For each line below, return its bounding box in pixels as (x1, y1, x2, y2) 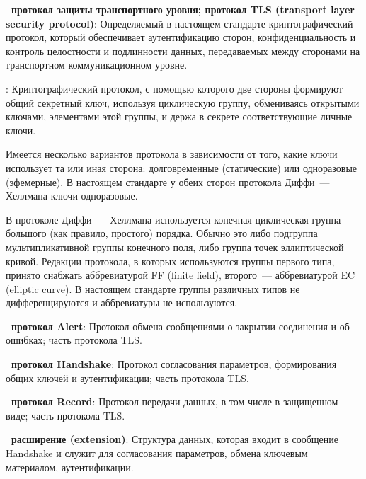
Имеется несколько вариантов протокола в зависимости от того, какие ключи (6, 146, 338, 161)
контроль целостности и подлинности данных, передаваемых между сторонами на (6, 43, 360, 58)
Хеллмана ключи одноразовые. (6, 188, 138, 203)
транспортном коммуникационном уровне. (6, 57, 188, 72)
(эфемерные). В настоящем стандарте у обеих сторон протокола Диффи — (6, 174, 330, 189)
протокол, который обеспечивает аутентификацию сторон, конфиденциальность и (6, 30, 356, 45)
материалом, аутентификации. (6, 459, 134, 474)
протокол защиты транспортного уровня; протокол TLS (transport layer (11, 2, 355, 16)
